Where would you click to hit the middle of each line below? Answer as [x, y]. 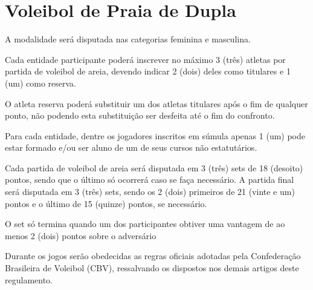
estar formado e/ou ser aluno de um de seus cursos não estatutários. [131, 147]
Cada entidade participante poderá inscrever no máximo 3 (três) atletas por [145, 59]
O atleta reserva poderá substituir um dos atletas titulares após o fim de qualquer [156, 103]
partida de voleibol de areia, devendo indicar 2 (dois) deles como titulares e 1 [148, 71]
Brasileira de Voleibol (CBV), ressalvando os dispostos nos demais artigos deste [152, 268]
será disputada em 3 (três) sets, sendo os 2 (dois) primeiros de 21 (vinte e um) [150, 192]
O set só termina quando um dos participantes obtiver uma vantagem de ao [145, 224]
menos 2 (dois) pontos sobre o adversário [81, 235]
